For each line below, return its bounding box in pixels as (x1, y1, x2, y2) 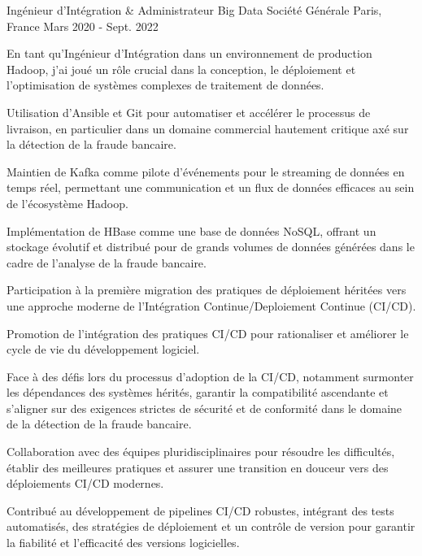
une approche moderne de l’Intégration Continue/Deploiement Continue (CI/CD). (7, 297, 416, 314)
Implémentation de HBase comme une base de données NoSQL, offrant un (7, 222, 376, 239)
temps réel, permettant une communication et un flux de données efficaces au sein (7, 179, 415, 196)
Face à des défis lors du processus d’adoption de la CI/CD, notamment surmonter (7, 367, 414, 384)
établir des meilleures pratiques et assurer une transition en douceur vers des (7, 458, 389, 476)
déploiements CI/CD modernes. (7, 475, 164, 492)
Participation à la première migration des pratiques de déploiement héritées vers (7, 281, 407, 298)
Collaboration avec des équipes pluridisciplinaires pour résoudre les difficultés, (7, 443, 395, 460)
